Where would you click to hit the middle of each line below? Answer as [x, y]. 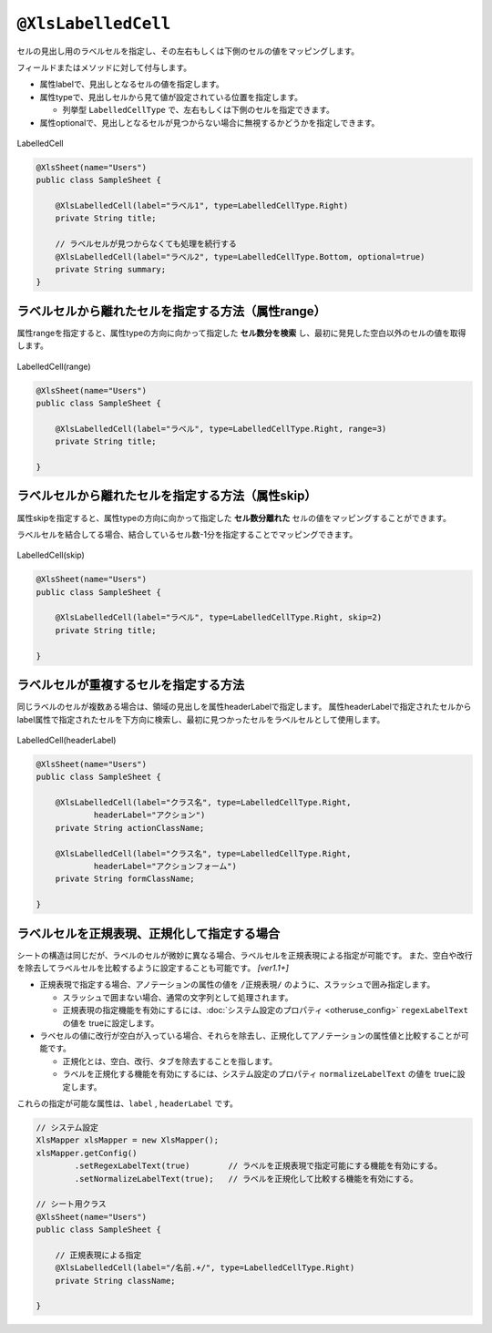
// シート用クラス [71, 1204]
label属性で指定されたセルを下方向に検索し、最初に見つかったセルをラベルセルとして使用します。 [201, 719]
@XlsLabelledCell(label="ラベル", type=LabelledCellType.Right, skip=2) [219, 618]
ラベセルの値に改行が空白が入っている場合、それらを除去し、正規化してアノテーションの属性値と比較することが [251, 1036]
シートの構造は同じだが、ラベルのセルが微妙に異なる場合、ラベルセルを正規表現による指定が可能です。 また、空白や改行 [245, 955]
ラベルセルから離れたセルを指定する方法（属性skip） [167, 496]
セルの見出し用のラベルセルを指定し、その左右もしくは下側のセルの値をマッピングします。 [188, 51]
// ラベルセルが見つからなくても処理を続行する [146, 244]
